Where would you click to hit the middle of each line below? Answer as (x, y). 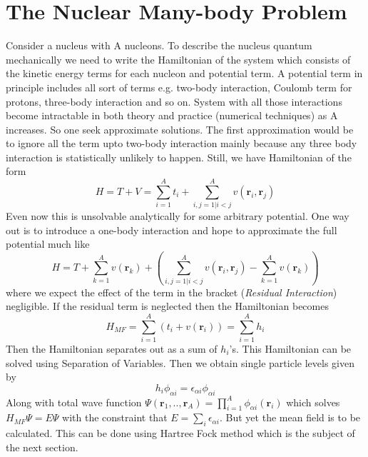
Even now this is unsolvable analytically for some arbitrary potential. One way (178, 216)
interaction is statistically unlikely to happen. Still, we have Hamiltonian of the (179, 157)
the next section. (42, 447)
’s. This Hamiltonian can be (290, 348)
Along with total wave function (74, 402)
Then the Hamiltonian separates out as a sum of (112, 348)
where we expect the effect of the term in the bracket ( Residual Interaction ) (172, 292)
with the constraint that (115, 417)
